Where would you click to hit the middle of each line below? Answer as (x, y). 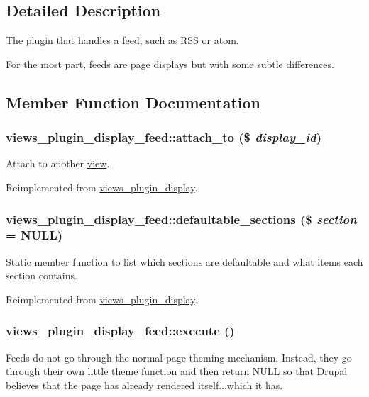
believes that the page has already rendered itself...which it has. (144, 385)
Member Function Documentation (133, 102)
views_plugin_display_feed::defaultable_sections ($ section (181, 219)
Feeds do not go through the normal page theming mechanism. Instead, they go (179, 357)
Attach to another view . (58, 163)
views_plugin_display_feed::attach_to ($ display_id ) (164, 137)
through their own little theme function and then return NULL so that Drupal (177, 371)
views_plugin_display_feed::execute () (120, 331)
